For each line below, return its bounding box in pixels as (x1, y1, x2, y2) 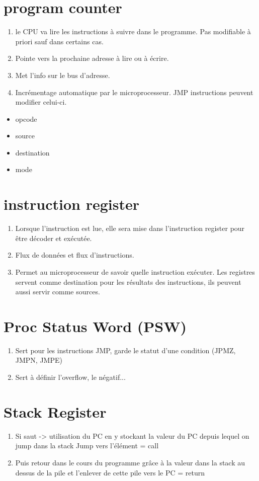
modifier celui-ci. (15, 97, 67, 107)
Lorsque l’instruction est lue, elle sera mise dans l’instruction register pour (15, 223, 245, 233)
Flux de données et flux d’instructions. (15, 250, 134, 260)
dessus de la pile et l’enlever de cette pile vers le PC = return (15, 467, 205, 477)
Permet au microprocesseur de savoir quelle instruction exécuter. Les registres (15, 266, 255, 277)
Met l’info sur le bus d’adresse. (15, 69, 110, 80)
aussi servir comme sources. (15, 286, 100, 297)
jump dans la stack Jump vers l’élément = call (15, 440, 159, 451)
